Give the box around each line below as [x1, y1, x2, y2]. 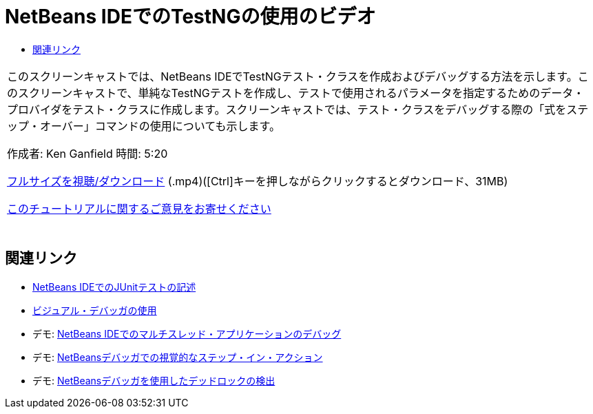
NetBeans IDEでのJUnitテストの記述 [32, 280, 196, 293]
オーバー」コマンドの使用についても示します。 [40, 118, 280, 133]
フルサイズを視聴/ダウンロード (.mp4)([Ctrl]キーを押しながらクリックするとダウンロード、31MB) [7, 174, 508, 188]
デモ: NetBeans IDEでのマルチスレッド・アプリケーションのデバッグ [32, 327, 342, 340]
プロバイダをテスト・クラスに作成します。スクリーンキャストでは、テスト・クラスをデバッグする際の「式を [7, 102, 567, 116]
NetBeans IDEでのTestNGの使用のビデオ [5, 5, 376, 28]
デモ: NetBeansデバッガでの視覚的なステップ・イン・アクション [32, 351, 323, 363]
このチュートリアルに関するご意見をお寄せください [7, 201, 271, 216]
